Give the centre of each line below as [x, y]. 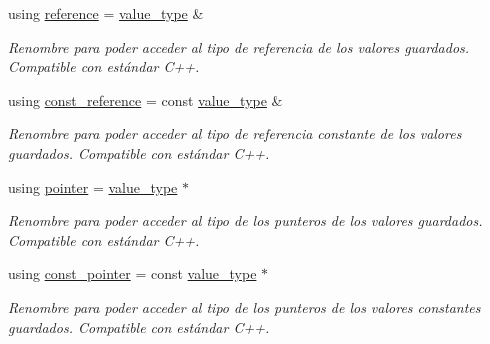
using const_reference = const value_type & [145, 99]
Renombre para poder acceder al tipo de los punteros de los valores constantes [244, 306]
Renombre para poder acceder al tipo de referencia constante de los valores [235, 133]
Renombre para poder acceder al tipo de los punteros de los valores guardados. [245, 220]
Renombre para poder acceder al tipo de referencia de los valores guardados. [239, 46]
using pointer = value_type [93, 186]
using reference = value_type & [106, 13]
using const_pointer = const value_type [132, 273]
